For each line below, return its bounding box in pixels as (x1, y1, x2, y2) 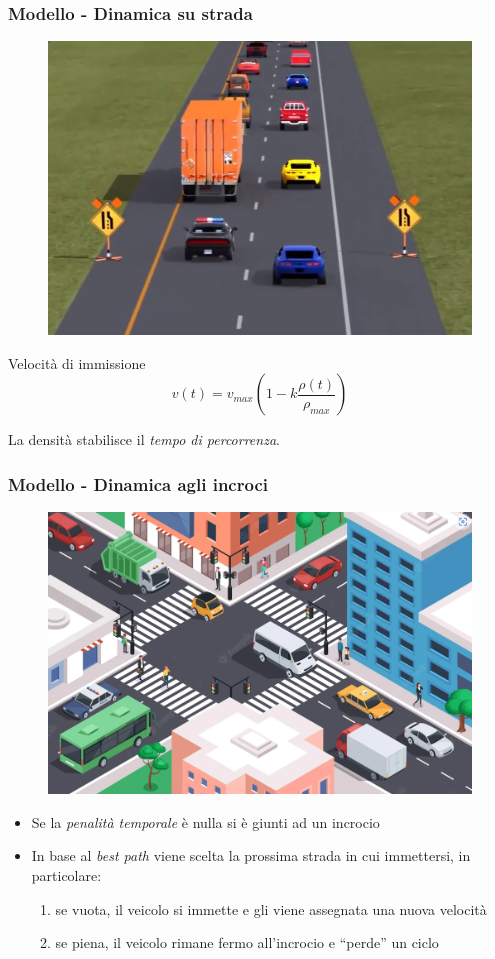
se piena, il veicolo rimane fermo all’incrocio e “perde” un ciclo (55, 932, 439, 953)
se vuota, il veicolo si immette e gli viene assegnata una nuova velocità (55, 898, 487, 919)
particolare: (31, 864, 102, 885)
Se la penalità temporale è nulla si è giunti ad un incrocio (31, 811, 380, 832)
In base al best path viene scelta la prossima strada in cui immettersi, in (31, 845, 471, 866)
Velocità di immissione (8, 352, 146, 373)
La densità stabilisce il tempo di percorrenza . (8, 429, 280, 450)
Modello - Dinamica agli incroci (8, 471, 268, 496)
